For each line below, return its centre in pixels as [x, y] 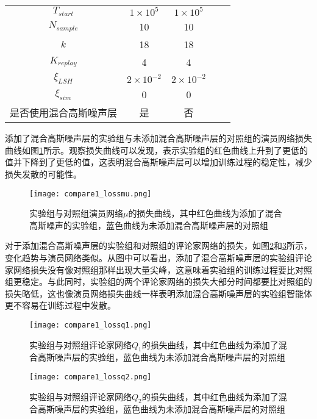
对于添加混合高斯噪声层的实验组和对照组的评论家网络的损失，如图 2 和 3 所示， [158, 245]
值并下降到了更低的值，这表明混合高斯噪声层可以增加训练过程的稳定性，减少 [158, 162]
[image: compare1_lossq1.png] [91, 325]
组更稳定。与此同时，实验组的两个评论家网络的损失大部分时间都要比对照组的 [158, 281]
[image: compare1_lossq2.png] [91, 377]
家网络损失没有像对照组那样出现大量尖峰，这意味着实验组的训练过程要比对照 [158, 269]
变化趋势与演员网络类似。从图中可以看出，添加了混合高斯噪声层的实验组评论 [158, 257]
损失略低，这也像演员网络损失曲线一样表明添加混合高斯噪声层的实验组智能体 [158, 293]
